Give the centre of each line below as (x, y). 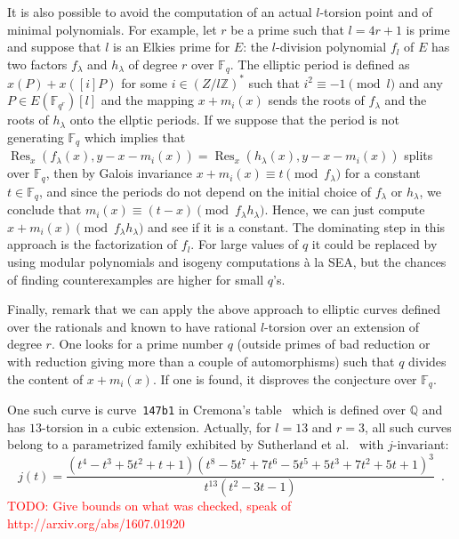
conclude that (44, 209)
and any (421, 82)
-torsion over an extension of (342, 326)
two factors (37, 64)
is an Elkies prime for (172, 47)
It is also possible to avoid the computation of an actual (160, 12)
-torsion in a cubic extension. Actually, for (156, 426)
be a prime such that (287, 29)
